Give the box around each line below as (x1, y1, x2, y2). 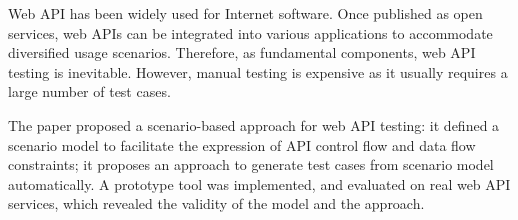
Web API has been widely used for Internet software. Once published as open (8, 3, 483, 23)
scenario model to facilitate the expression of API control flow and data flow (8, 134, 476, 155)
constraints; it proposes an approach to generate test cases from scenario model (8, 154, 494, 175)
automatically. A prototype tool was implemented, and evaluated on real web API (8, 173, 511, 194)
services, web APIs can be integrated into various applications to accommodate (8, 22, 493, 43)
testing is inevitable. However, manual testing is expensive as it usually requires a (8, 61, 508, 82)
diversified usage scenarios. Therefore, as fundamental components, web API (8, 42, 476, 63)
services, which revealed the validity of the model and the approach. (8, 193, 425, 214)
